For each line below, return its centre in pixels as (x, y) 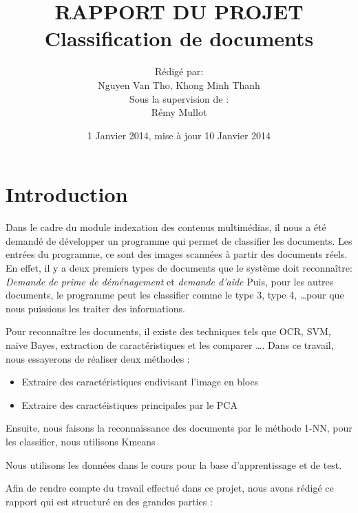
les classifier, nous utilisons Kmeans (81, 441)
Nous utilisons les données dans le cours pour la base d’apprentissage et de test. (174, 464)
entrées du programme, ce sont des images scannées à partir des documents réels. (177, 254)
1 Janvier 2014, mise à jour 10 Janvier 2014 (179, 135)
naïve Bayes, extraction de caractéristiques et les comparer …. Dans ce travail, (170, 344)
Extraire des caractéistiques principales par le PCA (129, 404)
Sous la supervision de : (179, 98)
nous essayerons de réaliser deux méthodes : (98, 358)
